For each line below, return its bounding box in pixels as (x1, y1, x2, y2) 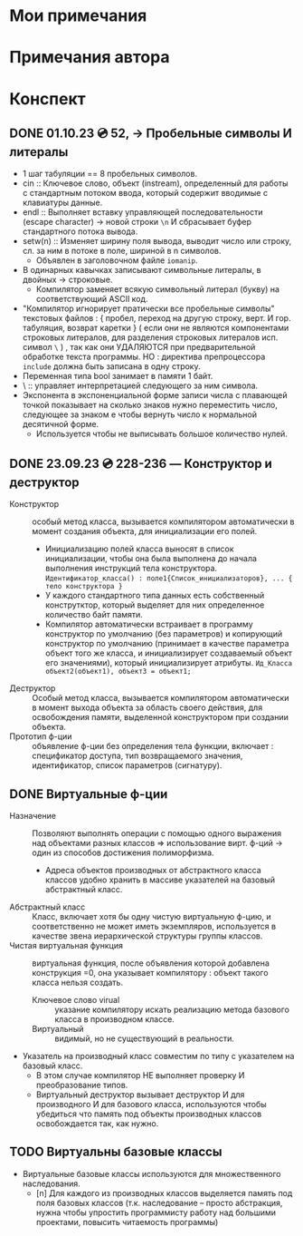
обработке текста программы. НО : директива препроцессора (22, 351, 266, 363)
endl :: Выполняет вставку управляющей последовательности (22, 207, 263, 218)
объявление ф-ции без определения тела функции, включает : (32, 741, 274, 752)
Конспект (9, 88, 86, 109)
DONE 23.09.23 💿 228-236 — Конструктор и (9, 455, 273, 472)
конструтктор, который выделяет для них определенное (44, 599, 265, 610)
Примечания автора (9, 47, 170, 68)
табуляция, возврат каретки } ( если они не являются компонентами (22, 323, 289, 334)
